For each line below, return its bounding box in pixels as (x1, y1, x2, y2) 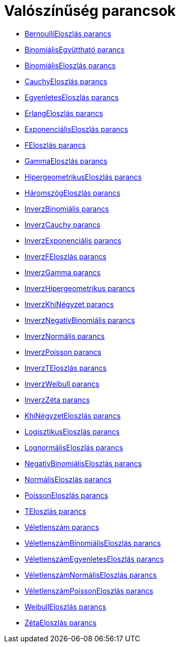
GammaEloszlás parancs (25, 156, 107, 165)
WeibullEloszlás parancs (25, 602, 106, 611)
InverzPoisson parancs (25, 347, 101, 356)
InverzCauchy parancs (25, 220, 101, 229)
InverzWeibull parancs (25, 379, 100, 388)
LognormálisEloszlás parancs (25, 443, 123, 452)
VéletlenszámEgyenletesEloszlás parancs (25, 554, 164, 563)
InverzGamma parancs (25, 268, 101, 277)
